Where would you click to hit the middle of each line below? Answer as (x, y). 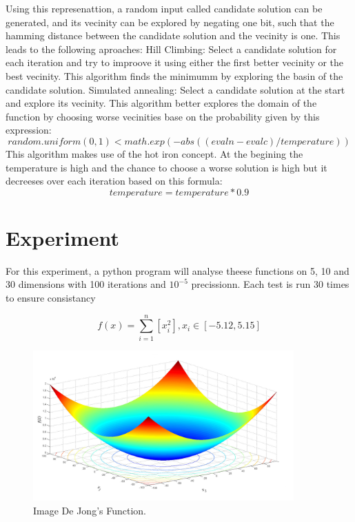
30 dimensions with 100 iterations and (86, 284)
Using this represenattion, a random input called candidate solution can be (164, 8)
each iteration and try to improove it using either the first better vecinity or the (175, 62)
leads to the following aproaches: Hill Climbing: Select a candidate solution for (171, 49)
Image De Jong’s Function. (90, 510)
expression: (29, 130)
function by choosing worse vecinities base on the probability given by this (163, 116)
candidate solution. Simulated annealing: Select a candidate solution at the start (175, 89)
